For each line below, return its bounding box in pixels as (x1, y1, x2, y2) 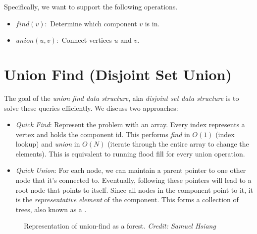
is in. (145, 18, 160, 28)
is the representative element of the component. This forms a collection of (15, 194, 239, 205)
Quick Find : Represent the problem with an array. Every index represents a (15, 119, 245, 130)
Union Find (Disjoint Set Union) (4, 64, 232, 84)
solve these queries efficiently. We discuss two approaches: (4, 102, 178, 113)
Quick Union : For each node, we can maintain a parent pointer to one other (15, 165, 246, 175)
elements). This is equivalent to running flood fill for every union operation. (15, 148, 245, 158)
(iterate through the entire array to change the (107, 139, 249, 149)
